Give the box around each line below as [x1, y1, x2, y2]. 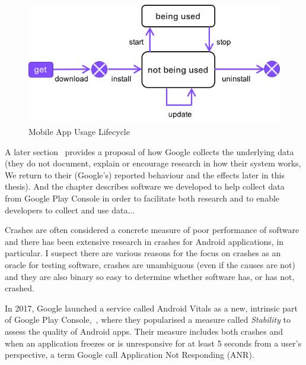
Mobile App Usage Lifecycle [28, 125, 130, 138]
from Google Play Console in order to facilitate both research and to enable [5, 192, 280, 204]
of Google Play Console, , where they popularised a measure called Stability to [5, 313, 291, 326]
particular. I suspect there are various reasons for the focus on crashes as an [5, 247, 281, 259]
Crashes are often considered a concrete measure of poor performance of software [5, 224, 299, 236]
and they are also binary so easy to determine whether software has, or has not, [5, 270, 295, 282]
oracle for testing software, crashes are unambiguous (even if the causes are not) [5, 259, 295, 270]
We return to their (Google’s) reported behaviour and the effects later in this [5, 168, 285, 181]
